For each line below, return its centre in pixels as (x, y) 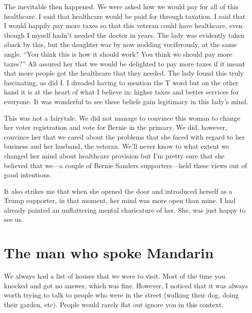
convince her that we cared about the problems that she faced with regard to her (125, 136)
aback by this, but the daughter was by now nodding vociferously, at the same (120, 44)
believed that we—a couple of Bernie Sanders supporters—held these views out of (126, 165)
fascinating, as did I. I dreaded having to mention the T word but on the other (121, 82)
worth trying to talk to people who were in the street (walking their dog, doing (121, 295)
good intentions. (28, 175)
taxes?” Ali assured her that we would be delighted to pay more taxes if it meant (125, 63)
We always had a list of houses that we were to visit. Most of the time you (115, 276)
